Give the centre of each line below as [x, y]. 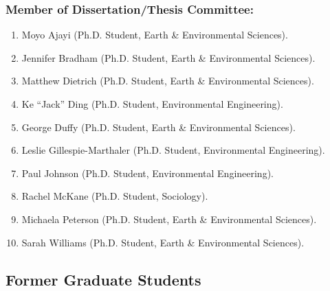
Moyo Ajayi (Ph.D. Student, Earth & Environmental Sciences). [155, 35]
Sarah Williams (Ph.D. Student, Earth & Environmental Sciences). [163, 242]
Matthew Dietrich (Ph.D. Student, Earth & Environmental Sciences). [168, 81]
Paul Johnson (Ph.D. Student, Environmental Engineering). [147, 173]
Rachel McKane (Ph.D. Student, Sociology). [115, 196]
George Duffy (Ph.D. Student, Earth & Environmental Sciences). [158, 127]
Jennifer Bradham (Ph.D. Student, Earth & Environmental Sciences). [168, 57]
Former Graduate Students [103, 279]
